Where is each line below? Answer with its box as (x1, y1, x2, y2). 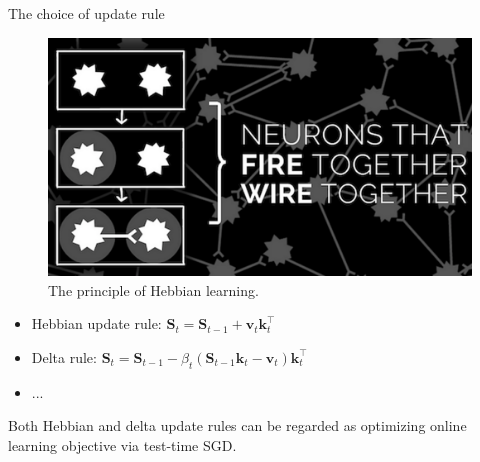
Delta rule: (31, 346, 97, 367)
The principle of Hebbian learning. (48, 279, 259, 300)
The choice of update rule (8, 3, 165, 23)
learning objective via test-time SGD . (8, 434, 237, 455)
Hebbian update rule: (31, 313, 162, 334)
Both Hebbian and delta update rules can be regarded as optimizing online (8, 415, 467, 436)
